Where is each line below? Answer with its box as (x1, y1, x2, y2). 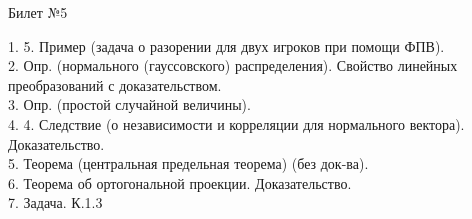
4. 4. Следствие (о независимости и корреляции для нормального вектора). (8, 113, 465, 134)
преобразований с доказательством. (8, 74, 222, 95)
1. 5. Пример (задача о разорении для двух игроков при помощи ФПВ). (8, 35, 445, 56)
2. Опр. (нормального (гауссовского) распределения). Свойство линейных (8, 55, 458, 76)
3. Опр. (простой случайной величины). (8, 94, 251, 115)
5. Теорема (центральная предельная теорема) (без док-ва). (8, 153, 369, 174)
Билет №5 (8, 2, 68, 22)
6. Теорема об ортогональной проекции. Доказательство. (8, 172, 352, 193)
